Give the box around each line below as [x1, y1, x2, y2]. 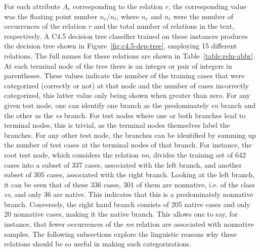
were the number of [173, 11, 234, 21]
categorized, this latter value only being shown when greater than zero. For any [4, 90, 250, 100]
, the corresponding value [168, 1, 247, 11]
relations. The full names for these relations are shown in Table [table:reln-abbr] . [4, 50, 255, 61]
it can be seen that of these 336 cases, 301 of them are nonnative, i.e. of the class [4, 179, 255, 189]
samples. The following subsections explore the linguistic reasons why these [4, 228, 237, 239]
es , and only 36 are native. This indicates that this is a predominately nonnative [4, 189, 253, 199]
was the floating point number [4, 11, 98, 21]
